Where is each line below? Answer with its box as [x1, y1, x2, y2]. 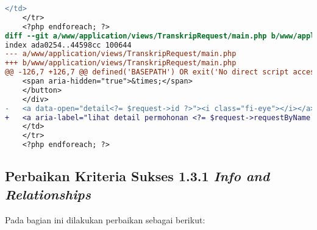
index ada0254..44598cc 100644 [5, 40, 132, 49]
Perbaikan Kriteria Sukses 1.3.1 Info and [5, 167, 270, 185]
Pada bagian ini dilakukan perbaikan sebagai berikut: [5, 213, 205, 226]
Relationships [5, 184, 91, 203]
